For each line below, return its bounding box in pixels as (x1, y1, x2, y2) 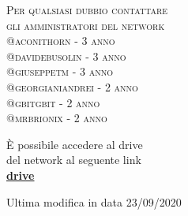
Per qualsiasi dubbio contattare (6, 2, 168, 17)
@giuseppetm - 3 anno (6, 63, 113, 80)
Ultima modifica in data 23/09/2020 (6, 193, 182, 210)
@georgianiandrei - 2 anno (6, 78, 138, 95)
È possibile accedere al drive (6, 136, 143, 152)
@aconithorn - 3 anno (6, 32, 115, 49)
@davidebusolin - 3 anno (6, 47, 126, 64)
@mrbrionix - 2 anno (6, 110, 107, 126)
